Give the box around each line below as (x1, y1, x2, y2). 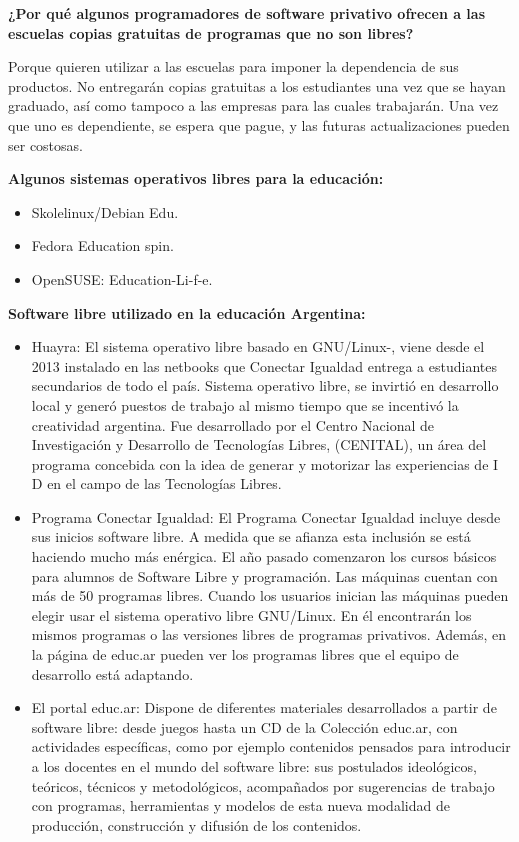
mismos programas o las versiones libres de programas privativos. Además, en (31, 624, 507, 645)
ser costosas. (8, 134, 83, 155)
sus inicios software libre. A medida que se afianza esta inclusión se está (31, 526, 471, 547)
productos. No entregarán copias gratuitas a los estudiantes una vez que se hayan (8, 75, 506, 96)
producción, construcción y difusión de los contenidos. (31, 814, 362, 835)
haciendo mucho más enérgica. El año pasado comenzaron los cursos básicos (31, 546, 497, 567)
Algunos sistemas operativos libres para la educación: (8, 168, 384, 189)
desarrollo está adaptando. (31, 663, 194, 684)
